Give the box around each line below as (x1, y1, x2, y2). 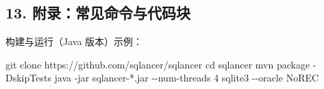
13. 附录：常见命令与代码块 (5, 2, 190, 23)
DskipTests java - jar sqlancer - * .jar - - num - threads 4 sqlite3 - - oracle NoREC (5, 71, 319, 85)
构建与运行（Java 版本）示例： (5, 34, 143, 49)
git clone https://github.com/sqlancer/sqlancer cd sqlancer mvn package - (5, 57, 316, 71)
